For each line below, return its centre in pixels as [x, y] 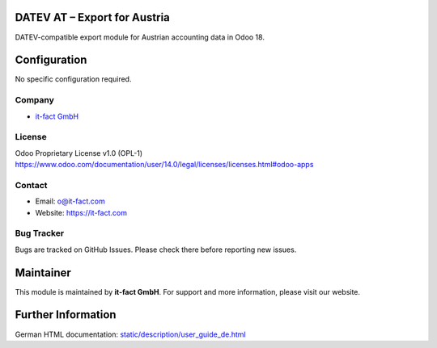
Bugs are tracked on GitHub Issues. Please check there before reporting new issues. [156, 249]
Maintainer [43, 273]
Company [34, 100]
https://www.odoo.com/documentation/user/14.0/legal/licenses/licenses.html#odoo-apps [164, 165]
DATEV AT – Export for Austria [92, 17]
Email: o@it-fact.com [70, 201]
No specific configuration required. [73, 79]
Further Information [66, 315]
